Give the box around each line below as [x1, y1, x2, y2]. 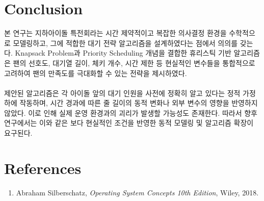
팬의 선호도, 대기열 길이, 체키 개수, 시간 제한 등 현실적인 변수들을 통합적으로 [13, 57, 255, 68]
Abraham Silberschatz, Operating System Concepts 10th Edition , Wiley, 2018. [16, 187, 259, 197]
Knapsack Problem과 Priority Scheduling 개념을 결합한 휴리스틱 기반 [15, 47, 231, 58]
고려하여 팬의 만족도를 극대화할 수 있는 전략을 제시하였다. [4, 67, 187, 78]
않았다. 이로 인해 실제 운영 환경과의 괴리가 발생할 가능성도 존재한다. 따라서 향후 [4, 107, 257, 118]
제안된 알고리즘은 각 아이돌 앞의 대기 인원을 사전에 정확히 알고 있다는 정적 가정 [4, 87, 256, 98]
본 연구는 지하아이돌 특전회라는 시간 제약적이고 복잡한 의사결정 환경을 [4, 28, 227, 38]
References [4, 157, 82, 178]
